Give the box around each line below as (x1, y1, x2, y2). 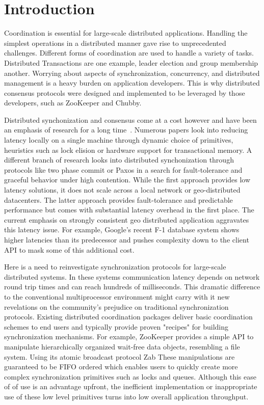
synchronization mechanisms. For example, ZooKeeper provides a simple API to (4, 331, 254, 342)
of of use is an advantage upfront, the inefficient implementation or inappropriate (4, 381, 257, 392)
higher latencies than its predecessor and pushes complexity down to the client (4, 234, 249, 245)
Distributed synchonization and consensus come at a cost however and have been (4, 114, 257, 125)
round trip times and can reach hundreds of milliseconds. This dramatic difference (4, 281, 260, 292)
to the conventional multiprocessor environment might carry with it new (4, 291, 230, 302)
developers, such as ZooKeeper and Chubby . (4, 97, 142, 108)
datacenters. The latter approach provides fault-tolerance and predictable (4, 194, 233, 205)
